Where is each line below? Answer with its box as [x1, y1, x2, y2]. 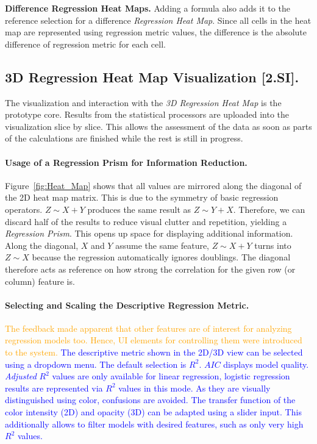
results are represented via [5, 381, 103, 394]
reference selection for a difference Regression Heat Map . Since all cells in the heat [5, 13, 312, 26]
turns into [254, 238, 291, 251]
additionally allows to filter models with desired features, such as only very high [5, 417, 304, 430]
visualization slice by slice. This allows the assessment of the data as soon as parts [5, 120, 312, 132]
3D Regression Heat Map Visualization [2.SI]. [5, 67, 299, 86]
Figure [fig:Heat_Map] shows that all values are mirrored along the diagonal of [5, 179, 302, 192]
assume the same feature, [115, 238, 210, 251]
